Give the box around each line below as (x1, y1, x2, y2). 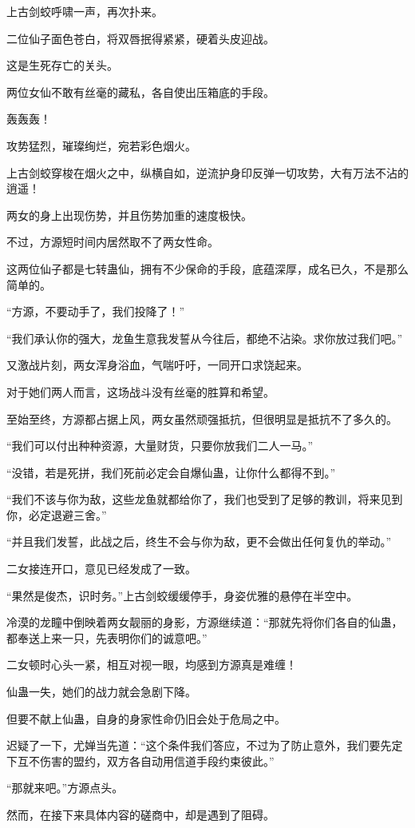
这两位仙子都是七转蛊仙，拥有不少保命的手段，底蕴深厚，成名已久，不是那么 (6, 260, 409, 277)
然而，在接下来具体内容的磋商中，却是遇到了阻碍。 (6, 806, 275, 822)
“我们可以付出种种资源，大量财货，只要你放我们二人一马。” (6, 437, 314, 454)
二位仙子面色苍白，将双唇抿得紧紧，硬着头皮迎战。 (6, 30, 275, 46)
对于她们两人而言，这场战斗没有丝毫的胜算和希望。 (6, 383, 275, 400)
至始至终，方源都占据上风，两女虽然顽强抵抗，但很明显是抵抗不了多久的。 (6, 410, 397, 427)
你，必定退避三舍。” (6, 506, 107, 523)
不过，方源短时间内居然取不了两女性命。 (6, 233, 219, 250)
